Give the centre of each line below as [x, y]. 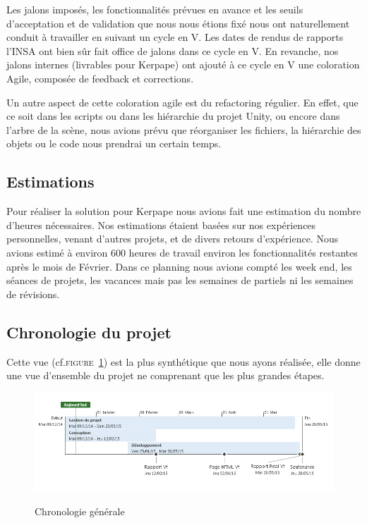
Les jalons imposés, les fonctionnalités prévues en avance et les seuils [155, 9]
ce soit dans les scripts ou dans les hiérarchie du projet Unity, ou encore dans [173, 116]
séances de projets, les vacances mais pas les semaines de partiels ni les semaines [180, 280]
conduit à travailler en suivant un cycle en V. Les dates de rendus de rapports [175, 37]
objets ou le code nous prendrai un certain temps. [114, 143]
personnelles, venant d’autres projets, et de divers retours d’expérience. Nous [173, 239]
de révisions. [33, 294]
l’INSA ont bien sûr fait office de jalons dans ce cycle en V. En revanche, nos [173, 50]
